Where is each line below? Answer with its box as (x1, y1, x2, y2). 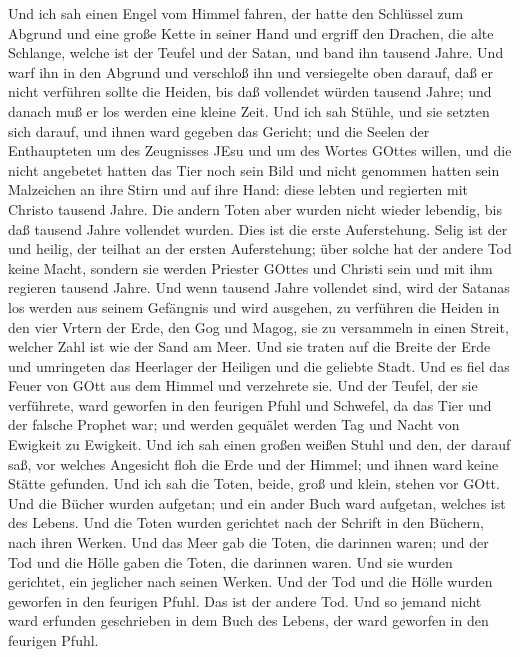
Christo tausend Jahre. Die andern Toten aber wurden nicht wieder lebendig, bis (8, 198, 503, 219)
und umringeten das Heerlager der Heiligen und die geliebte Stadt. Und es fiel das (8, 355, 510, 376)
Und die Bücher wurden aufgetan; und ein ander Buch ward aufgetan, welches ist (8, 492, 506, 513)
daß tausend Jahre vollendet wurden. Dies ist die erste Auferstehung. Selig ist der (8, 218, 508, 239)
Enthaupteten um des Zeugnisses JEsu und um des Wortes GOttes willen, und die (8, 140, 512, 161)
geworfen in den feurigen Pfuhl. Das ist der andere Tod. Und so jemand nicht (8, 590, 482, 611)
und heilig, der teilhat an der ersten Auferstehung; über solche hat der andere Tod (8, 238, 512, 259)
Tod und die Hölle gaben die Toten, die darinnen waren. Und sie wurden (8, 551, 453, 572)
